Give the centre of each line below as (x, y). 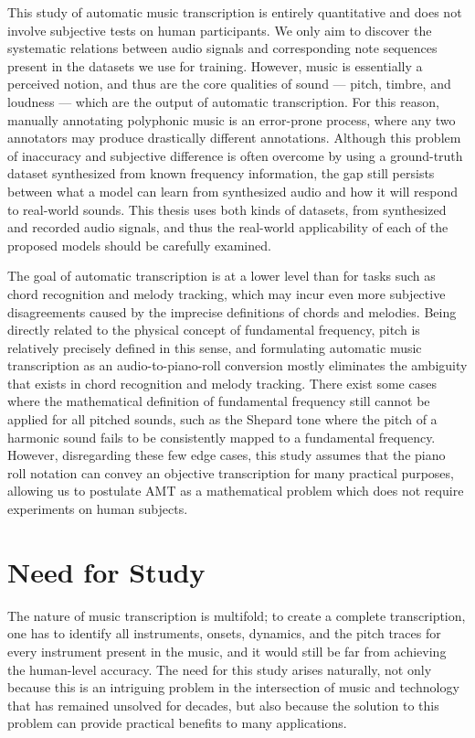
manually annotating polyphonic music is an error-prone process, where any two (232, 119)
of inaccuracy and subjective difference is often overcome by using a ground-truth (235, 155)
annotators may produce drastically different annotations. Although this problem (234, 138)
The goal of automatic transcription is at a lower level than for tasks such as (222, 276)
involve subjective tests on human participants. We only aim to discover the (220, 30)
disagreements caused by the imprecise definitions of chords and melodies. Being (232, 311)
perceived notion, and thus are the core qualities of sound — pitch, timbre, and (229, 84)
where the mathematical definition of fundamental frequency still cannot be (219, 401)
